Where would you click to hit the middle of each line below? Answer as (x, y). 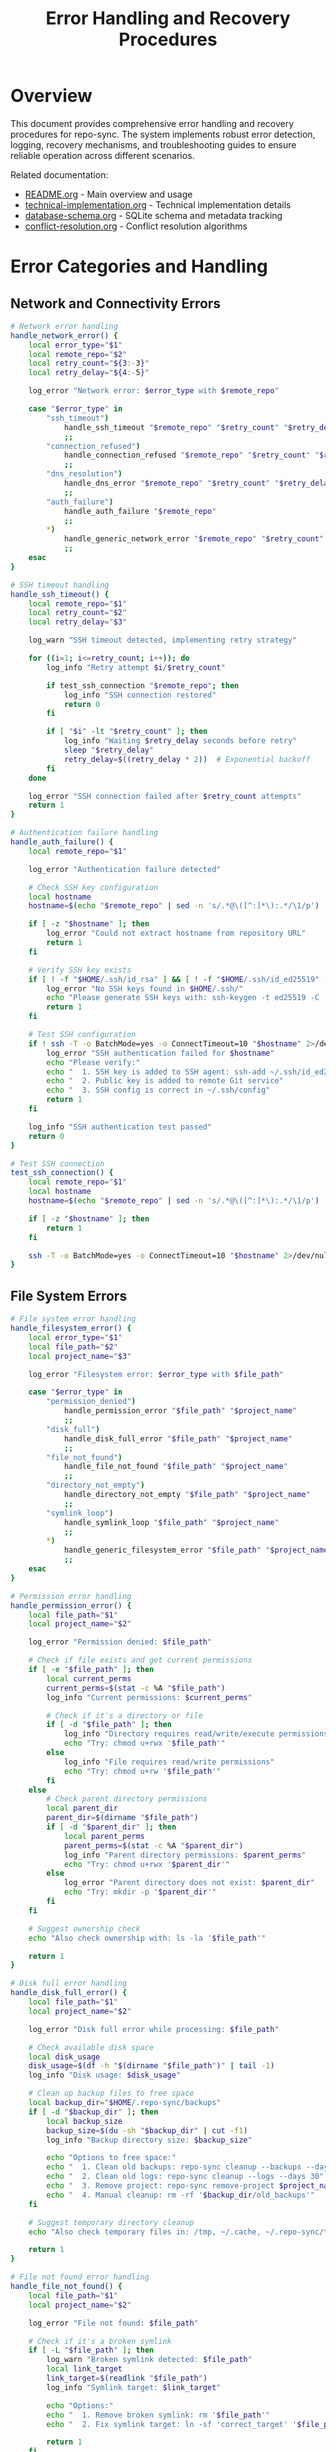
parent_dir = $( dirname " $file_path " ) (122, 1818)
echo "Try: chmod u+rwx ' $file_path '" (144, 1743)
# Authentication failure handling (84, 833)
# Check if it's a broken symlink (100, 2341)
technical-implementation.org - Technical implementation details (158, 204)
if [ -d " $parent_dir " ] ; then (111, 1827)
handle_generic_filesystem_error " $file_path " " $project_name (196, 1550)
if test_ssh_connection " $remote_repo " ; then (143, 685)
